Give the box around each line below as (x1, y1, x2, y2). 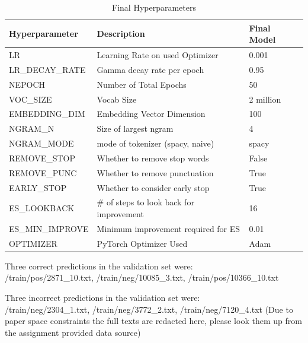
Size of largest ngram (97, 122, 174, 135)
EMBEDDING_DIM (9, 107, 85, 120)
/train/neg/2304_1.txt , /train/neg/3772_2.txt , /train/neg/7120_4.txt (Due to (5, 303, 293, 315)
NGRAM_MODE (9, 137, 74, 150)
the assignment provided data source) (5, 326, 141, 338)
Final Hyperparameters (112, 1, 196, 13)
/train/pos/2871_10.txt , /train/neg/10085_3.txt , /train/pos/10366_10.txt (5, 271, 279, 284)
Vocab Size (97, 93, 137, 105)
